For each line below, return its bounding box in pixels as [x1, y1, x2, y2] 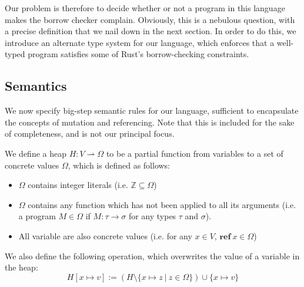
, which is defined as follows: [68, 159, 171, 171]
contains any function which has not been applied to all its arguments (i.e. [28, 198, 296, 210]
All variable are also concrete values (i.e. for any [18, 229, 192, 242]
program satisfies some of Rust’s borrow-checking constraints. [28, 48, 249, 60]
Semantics [5, 77, 67, 95]
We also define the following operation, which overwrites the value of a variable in [5, 249, 300, 262]
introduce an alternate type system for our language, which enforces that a [5, 36, 275, 48]
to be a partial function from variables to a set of [106, 147, 283, 159]
